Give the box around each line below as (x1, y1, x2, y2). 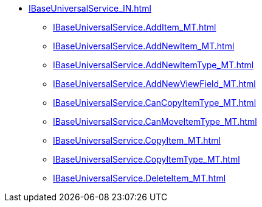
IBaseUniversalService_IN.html (29, 3, 151, 13)
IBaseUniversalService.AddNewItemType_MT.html (53, 60, 254, 70)
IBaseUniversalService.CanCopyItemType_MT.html (53, 97, 257, 108)
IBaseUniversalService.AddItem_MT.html (53, 22, 216, 32)
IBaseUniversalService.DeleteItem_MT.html (53, 173, 226, 183)
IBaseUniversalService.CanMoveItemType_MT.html (53, 116, 257, 127)
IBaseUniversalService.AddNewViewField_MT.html (53, 79, 256, 89)
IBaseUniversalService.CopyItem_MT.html (53, 135, 221, 146)
